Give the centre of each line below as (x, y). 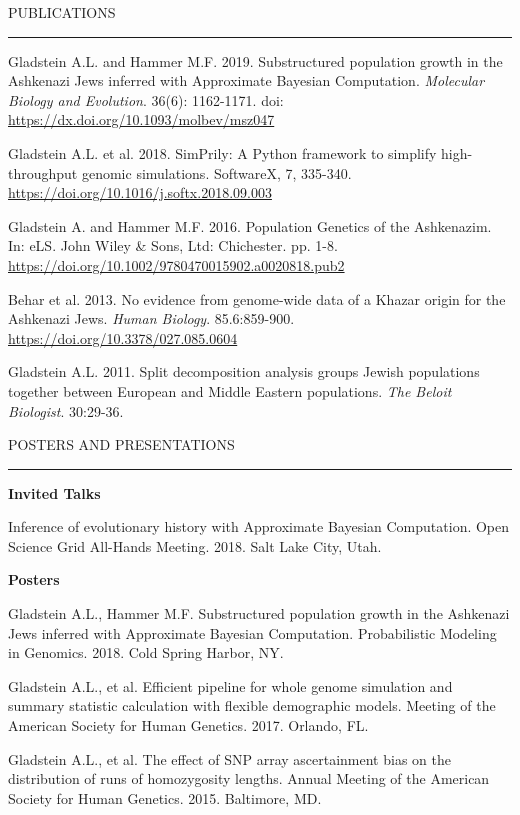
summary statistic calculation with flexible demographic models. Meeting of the (252, 705)
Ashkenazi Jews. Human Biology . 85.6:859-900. (151, 318)
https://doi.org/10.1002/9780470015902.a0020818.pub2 (176, 264)
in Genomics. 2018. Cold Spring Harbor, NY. (146, 652)
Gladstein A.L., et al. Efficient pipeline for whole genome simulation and (230, 685)
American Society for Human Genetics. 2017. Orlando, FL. (188, 725)
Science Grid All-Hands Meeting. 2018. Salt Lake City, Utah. (195, 545)
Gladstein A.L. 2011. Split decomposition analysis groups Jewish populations (244, 371)
